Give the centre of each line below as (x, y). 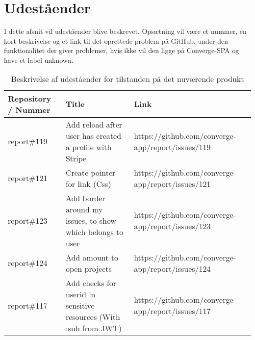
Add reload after (94, 124)
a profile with (89, 147)
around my (84, 209)
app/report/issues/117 (172, 311)
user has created (93, 135)
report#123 (28, 220)
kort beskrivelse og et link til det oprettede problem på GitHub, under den (116, 40)
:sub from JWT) (94, 328)
